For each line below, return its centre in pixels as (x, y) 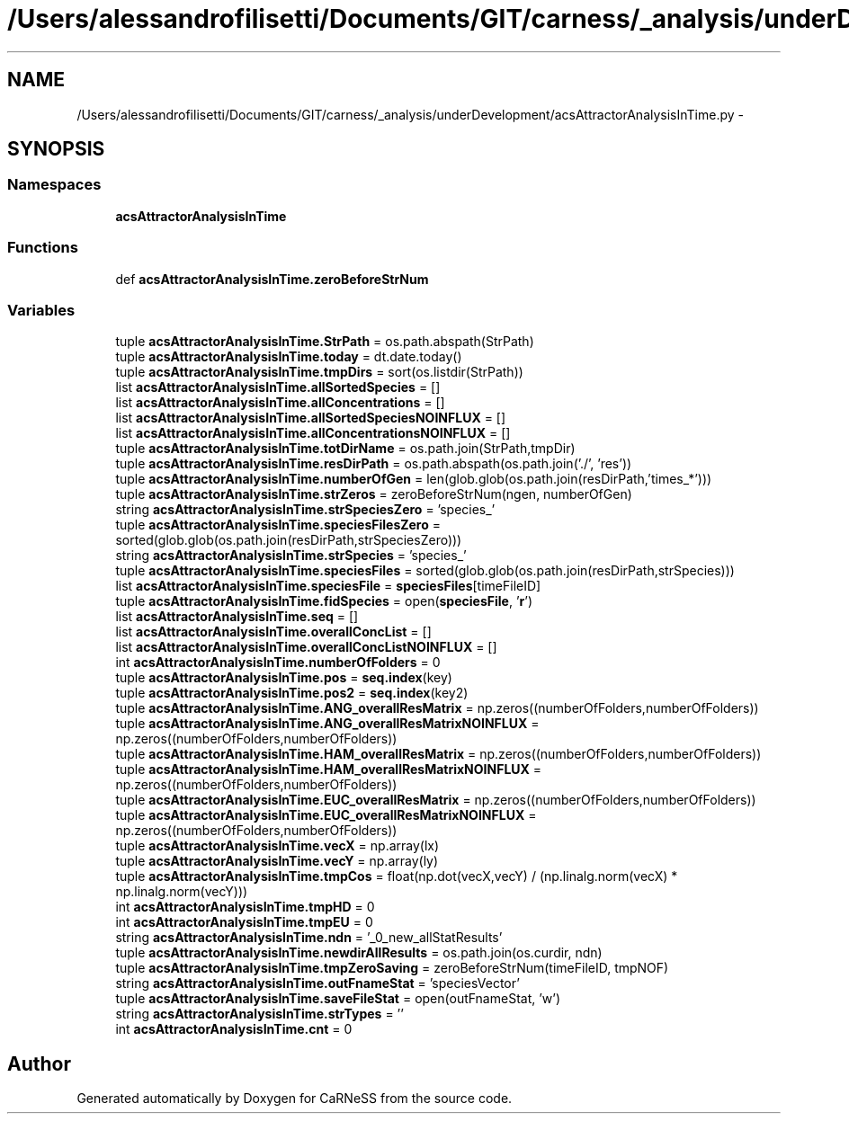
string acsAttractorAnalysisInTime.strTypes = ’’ (259, 1014)
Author (39, 1063)
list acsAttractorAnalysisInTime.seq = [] (237, 617)
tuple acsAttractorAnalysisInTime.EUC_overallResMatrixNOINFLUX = (326, 815)
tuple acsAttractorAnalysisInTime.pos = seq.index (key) (284, 678)
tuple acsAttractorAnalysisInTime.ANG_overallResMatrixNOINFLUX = (327, 724)
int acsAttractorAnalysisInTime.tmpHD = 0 (245, 907)
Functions (43, 248)
